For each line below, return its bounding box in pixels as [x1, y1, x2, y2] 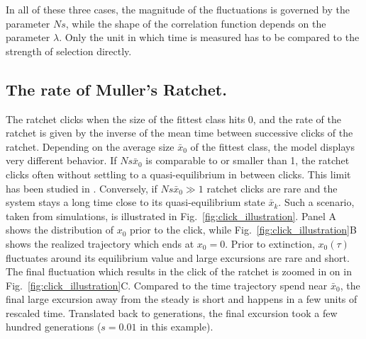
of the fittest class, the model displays [190, 139, 355, 154]
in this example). [140, 319, 213, 334]
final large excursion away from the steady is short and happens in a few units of [6, 292, 357, 306]
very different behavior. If [6, 153, 117, 168]
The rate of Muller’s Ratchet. [6, 78, 227, 100]
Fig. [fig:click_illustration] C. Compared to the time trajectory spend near [6, 277, 328, 292]
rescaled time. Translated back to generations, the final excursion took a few [6, 305, 338, 320]
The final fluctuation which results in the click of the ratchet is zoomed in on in [6, 264, 352, 279]
